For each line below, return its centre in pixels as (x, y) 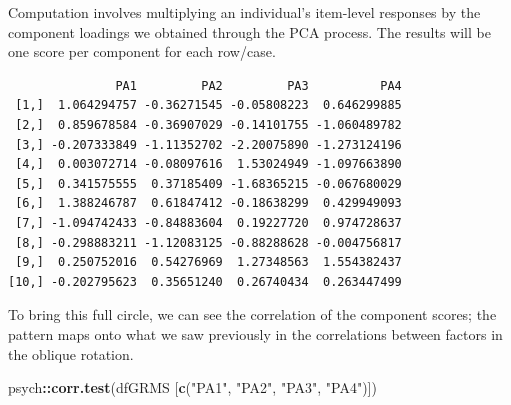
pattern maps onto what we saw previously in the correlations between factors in (255, 333)
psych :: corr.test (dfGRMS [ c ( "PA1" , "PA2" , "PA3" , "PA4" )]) (192, 387)
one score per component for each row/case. (142, 51)
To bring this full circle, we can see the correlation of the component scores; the (252, 314)
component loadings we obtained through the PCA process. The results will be (249, 31)
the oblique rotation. (71, 353)
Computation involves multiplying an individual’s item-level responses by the (244, 12)
